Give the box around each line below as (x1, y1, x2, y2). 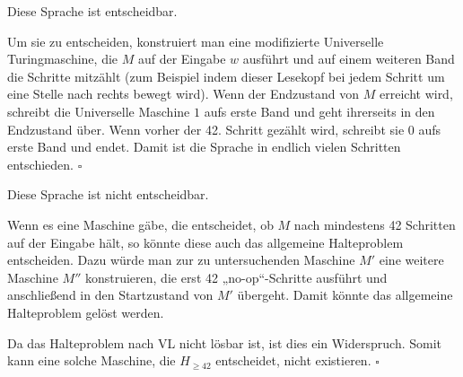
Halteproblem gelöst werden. (7, 302, 164, 321)
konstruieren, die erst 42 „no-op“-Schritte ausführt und (84, 267, 388, 286)
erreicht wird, (380, 84, 453, 103)
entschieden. (7, 154, 74, 173)
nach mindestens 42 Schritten (293, 215, 456, 233)
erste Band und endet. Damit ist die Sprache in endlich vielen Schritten (7, 137, 401, 156)
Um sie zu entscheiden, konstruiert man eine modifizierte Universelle (7, 31, 384, 50)
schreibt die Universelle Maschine (7, 101, 190, 120)
